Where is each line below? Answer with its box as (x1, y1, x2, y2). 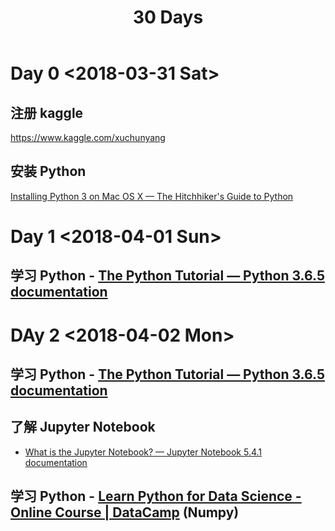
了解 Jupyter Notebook (10, 419, 156, 436)
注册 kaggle (10, 104, 84, 121)
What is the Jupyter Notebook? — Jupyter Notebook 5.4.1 (24, 446, 263, 458)
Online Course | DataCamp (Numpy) (10, 504, 240, 521)
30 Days (132, 6, 204, 29)
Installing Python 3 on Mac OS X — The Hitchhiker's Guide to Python (10, 190, 294, 202)
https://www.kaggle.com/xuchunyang (10, 132, 166, 143)
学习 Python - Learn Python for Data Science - (10, 488, 302, 505)
